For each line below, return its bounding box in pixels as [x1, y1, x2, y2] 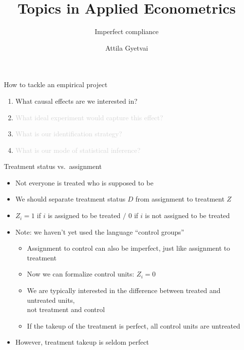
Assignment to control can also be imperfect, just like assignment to [27, 243, 230, 253]
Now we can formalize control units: [27, 269, 134, 279]
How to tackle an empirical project [4, 79, 108, 90]
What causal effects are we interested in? [15, 95, 138, 106]
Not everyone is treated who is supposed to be [15, 177, 153, 187]
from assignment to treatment [135, 194, 225, 204]
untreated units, [27, 295, 75, 305]
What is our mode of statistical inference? [15, 145, 141, 155]
